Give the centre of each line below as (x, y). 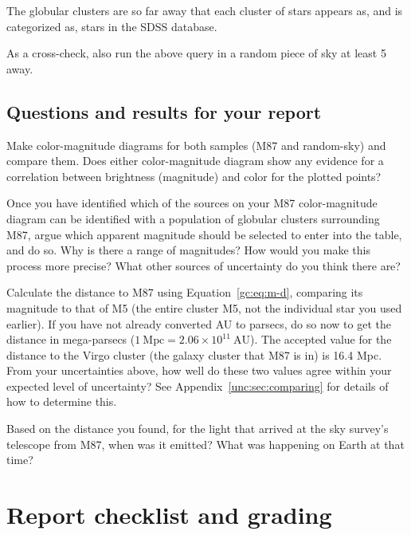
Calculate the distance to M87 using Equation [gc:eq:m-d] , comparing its (185, 292)
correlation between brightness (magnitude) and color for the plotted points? (194, 176)
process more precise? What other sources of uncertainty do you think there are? (204, 265)
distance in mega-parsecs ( (71, 339)
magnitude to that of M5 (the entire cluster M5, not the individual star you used (204, 307)
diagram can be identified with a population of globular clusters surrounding (193, 218)
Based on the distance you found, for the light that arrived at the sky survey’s (198, 429)
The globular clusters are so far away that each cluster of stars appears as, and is (205, 10)
